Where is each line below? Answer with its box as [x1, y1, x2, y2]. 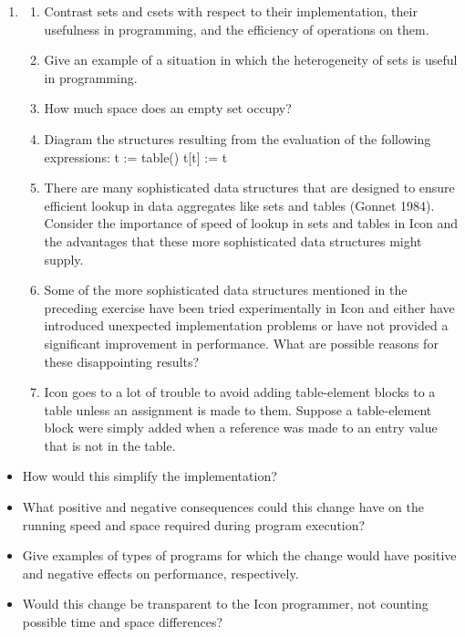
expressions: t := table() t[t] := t [44, 147, 228, 166]
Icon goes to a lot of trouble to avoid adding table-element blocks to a [44, 382, 436, 402]
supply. [44, 249, 84, 268]
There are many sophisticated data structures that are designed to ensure [44, 178, 455, 197]
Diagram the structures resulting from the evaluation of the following [44, 129, 431, 148]
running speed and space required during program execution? [22, 515, 366, 534]
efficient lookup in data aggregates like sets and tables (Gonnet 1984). [44, 195, 435, 214]
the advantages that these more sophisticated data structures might [44, 231, 422, 250]
